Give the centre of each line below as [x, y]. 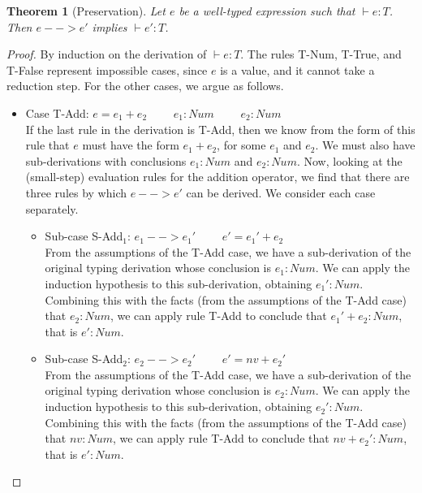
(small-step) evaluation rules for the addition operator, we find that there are [217, 177]
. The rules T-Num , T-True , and [321, 54]
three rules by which [76, 192]
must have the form [131, 145]
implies [110, 26]
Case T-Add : [57, 112]
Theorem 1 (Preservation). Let [86, 11]
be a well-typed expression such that [267, 11]
